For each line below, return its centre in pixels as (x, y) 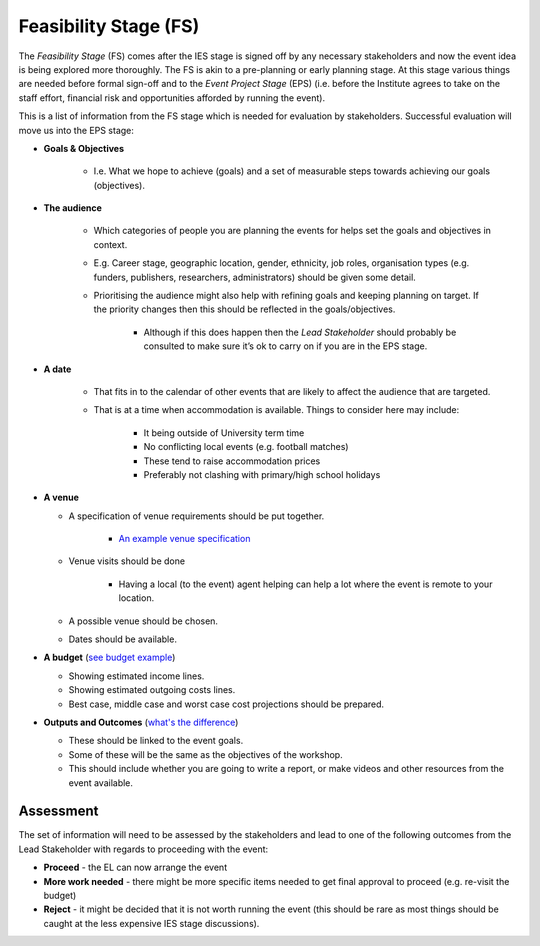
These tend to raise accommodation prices (232, 461)
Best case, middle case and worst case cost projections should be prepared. (226, 704)
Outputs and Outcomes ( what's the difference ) (141, 722)
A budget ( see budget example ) (109, 657)
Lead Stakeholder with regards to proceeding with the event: (143, 849)
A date (57, 369)
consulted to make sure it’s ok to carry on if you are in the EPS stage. (285, 346)
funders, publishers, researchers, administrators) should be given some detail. (255, 277)
